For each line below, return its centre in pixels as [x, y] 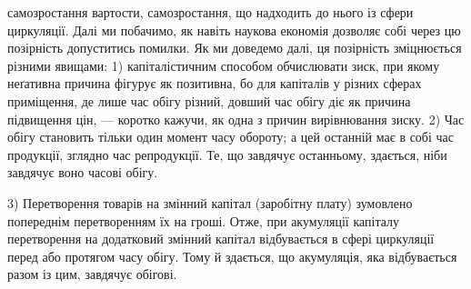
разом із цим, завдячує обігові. [92, 274]
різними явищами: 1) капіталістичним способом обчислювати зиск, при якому [224, 65]
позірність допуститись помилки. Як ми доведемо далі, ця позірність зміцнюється [235, 48]
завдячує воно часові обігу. [83, 172]
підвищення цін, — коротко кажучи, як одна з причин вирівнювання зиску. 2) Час [236, 119]
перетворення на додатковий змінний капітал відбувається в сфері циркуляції [221, 239]
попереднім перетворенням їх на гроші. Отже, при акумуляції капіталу [204, 220]
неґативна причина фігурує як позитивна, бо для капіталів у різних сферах [215, 83]
